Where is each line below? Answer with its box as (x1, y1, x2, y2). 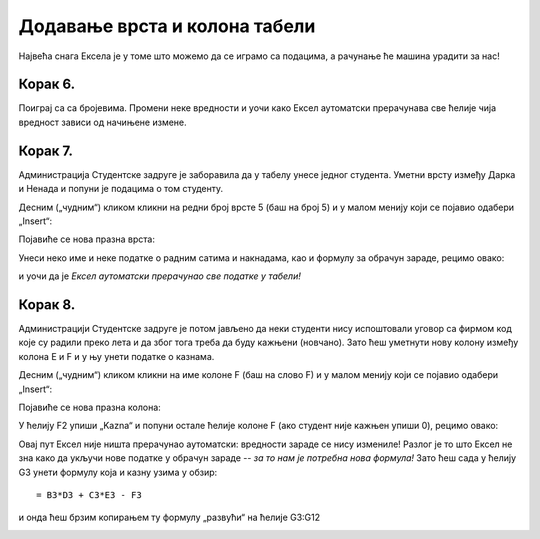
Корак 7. (18, 142, 74, 159)
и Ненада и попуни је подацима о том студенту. (18, 183, 224, 195)
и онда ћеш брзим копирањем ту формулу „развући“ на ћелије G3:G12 (18, 511, 321, 524)
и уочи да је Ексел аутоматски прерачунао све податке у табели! (18, 270, 302, 282)
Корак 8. (18, 296, 76, 313)
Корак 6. (18, 76, 76, 93)
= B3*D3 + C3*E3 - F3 (36, 489, 142, 500)
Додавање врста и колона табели (18, 15, 316, 37)
